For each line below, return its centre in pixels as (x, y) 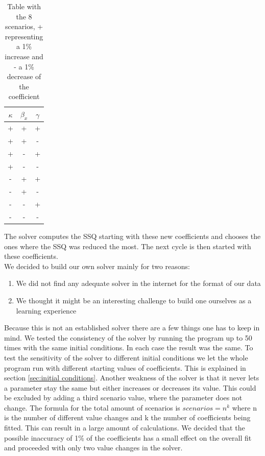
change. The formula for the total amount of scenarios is (92, 407)
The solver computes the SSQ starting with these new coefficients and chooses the (132, 236)
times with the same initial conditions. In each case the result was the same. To (129, 347)
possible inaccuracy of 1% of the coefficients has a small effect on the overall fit (128, 437)
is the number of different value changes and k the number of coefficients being (127, 417)
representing (24, 36)
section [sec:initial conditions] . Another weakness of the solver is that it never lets (132, 378)
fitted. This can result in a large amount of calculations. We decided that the (125, 428)
